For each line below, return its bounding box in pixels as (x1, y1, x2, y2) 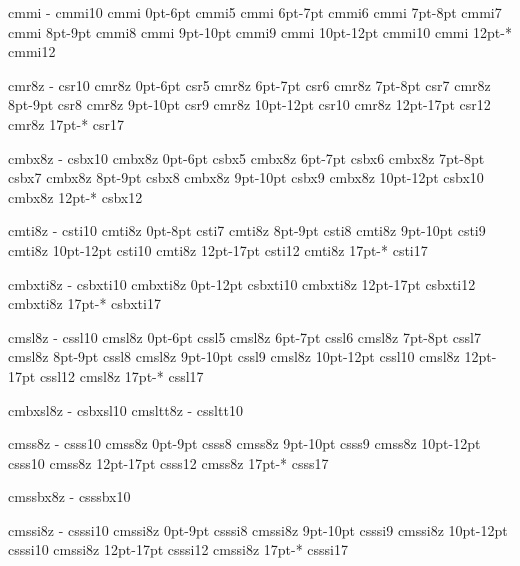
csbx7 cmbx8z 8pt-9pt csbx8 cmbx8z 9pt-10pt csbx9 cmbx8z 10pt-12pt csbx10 (8, 167, 484, 188)
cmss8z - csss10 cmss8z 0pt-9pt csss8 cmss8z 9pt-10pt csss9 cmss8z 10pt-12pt (8, 433, 481, 454)
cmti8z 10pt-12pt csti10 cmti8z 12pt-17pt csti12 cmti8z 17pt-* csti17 (8, 239, 428, 260)
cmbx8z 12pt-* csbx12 (8, 186, 143, 207)
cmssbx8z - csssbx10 (8, 486, 131, 507)
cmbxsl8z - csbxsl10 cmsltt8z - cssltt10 (8, 399, 243, 420)
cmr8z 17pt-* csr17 (8, 113, 125, 134)
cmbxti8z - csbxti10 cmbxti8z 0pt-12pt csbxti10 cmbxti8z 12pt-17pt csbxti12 (8, 273, 476, 294)
